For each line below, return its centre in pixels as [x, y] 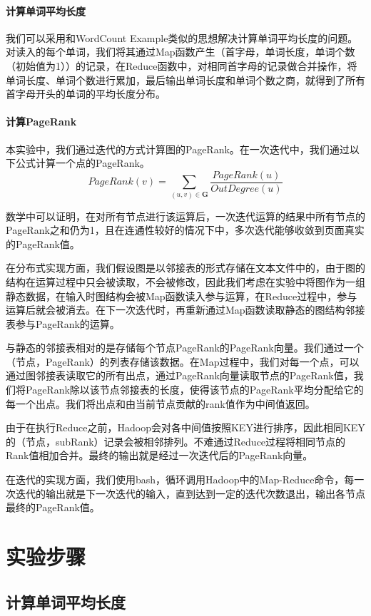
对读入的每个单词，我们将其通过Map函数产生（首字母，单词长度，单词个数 [181, 52]
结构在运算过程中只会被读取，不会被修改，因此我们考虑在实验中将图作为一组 [185, 281]
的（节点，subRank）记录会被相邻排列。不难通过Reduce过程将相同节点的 [176, 441]
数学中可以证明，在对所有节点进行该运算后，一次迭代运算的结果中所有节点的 [185, 216]
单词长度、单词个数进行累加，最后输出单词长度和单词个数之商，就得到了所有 [185, 79]
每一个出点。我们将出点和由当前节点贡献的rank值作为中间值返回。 [161, 403]
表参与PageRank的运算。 [63, 323]
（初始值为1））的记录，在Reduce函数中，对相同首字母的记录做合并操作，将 [182, 65]
